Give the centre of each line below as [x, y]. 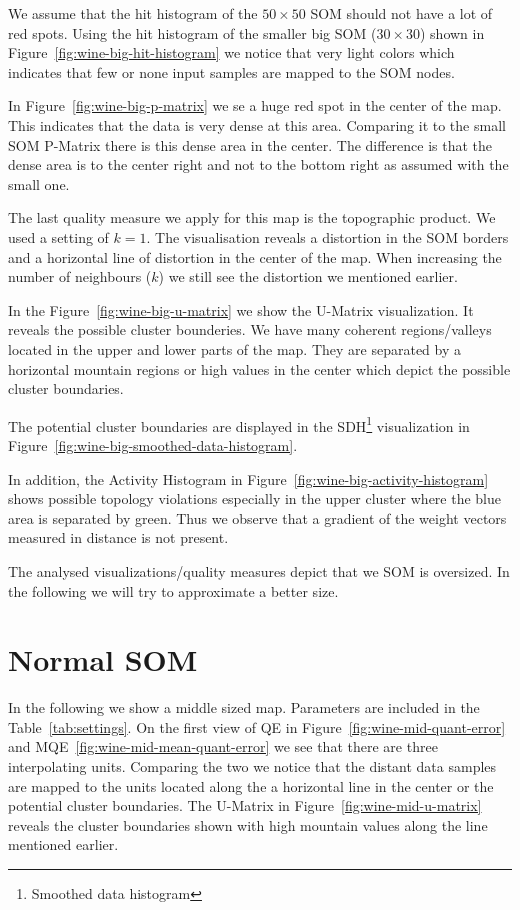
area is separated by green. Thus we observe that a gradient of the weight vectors [257, 517]
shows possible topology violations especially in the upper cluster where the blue [254, 498]
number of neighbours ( [80, 276]
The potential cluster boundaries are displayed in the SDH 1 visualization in [239, 424]
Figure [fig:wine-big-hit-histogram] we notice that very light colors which [231, 52]
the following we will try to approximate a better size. [173, 590]
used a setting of [58, 236]
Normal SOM [103, 659]
